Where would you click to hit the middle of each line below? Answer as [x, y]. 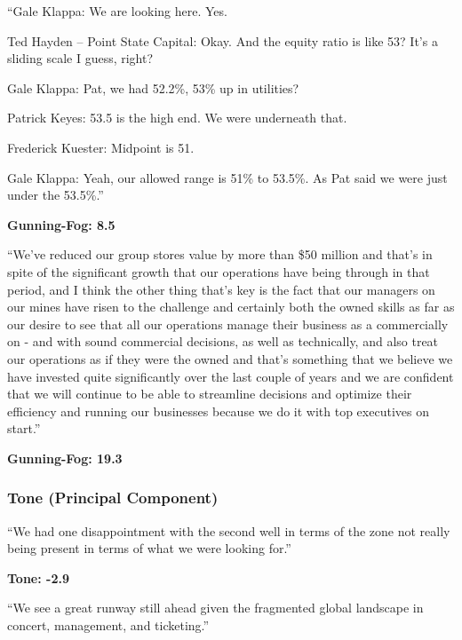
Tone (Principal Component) [113, 498]
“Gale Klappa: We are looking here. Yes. [117, 11]
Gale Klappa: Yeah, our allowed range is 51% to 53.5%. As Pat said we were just [227, 177]
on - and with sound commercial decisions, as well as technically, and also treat [223, 341]
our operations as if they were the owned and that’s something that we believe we [230, 358]
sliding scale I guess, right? [80, 58]
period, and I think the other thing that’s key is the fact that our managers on [221, 289]
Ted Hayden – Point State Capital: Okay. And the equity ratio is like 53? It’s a [223, 40]
